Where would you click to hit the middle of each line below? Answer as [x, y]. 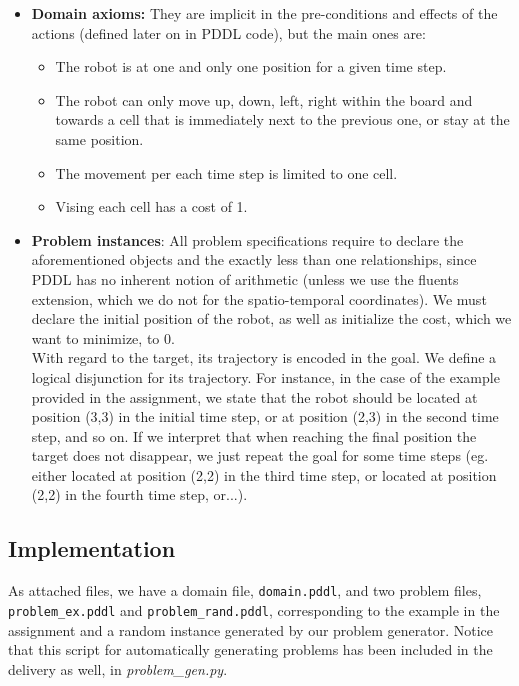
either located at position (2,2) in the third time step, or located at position [264, 474]
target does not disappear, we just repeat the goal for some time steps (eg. [260, 455]
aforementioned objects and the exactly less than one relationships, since [254, 259]
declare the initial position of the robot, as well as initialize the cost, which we [271, 318]
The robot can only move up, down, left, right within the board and [264, 99]
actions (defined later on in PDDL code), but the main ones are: [228, 32]
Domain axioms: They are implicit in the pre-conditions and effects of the [264, 13]
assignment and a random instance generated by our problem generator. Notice [251, 629]
